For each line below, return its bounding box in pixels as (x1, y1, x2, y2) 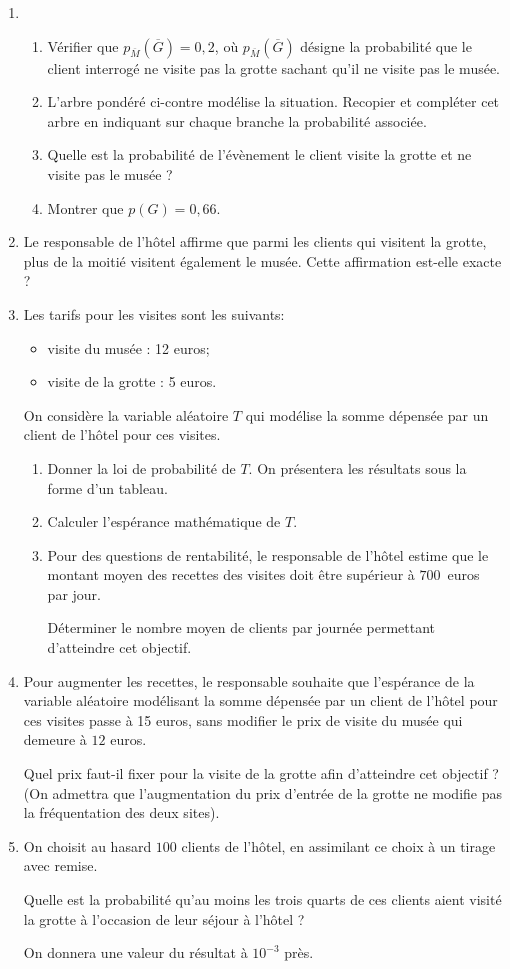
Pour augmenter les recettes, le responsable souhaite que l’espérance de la (23, 670, 475, 691)
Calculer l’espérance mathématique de (47, 511, 281, 532)
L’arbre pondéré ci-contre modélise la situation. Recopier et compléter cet (47, 91, 500, 112)
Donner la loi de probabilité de (47, 457, 236, 478)
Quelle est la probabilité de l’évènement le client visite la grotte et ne (47, 144, 472, 165)
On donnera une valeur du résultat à (23, 942, 248, 963)
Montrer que (47, 197, 124, 218)
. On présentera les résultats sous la (248, 457, 467, 478)
